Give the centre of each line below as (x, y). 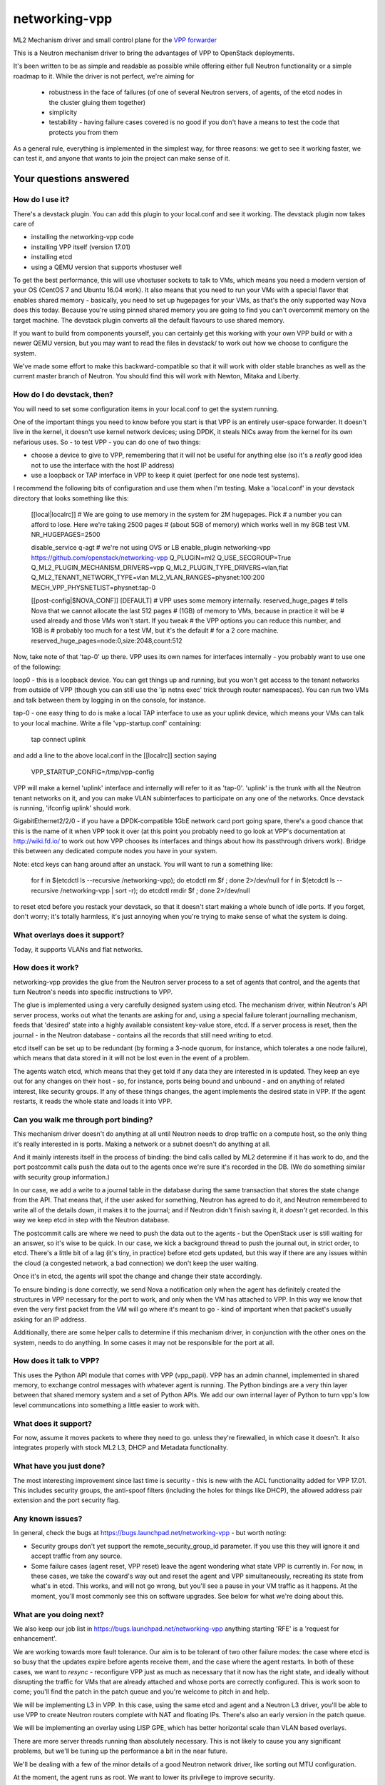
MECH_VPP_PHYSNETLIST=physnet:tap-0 (93, 587)
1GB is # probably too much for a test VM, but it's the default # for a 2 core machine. (155, 630)
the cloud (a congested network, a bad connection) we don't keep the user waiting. (135, 1263)
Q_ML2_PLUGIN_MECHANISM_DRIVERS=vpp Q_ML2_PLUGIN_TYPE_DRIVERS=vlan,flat (160, 568)
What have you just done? (59, 1466)
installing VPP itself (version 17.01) (81, 247)
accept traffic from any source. (77, 1556)
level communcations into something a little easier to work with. (107, 1405)
